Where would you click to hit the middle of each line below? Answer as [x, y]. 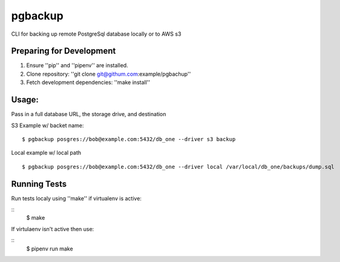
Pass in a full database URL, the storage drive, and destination [89, 114]
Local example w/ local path [46, 153]
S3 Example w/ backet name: [47, 125]
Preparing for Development [64, 51]
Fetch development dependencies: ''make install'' [88, 82]
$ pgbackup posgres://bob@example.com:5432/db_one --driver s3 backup [129, 139]
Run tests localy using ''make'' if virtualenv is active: [77, 198]
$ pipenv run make [50, 249]
